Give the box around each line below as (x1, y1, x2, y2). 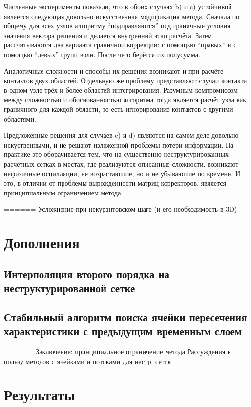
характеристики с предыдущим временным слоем (4, 323, 242, 339)
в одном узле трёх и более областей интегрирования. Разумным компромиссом (4, 85, 238, 95)
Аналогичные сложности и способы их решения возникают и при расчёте (4, 65, 224, 76)
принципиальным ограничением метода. (4, 187, 123, 197)
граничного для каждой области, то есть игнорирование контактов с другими (4, 104, 233, 114)
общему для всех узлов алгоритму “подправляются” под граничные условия (4, 21, 230, 31)
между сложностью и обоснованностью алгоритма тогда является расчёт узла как (4, 94, 247, 105)
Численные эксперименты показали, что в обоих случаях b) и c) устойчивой (4, 1, 232, 11)
